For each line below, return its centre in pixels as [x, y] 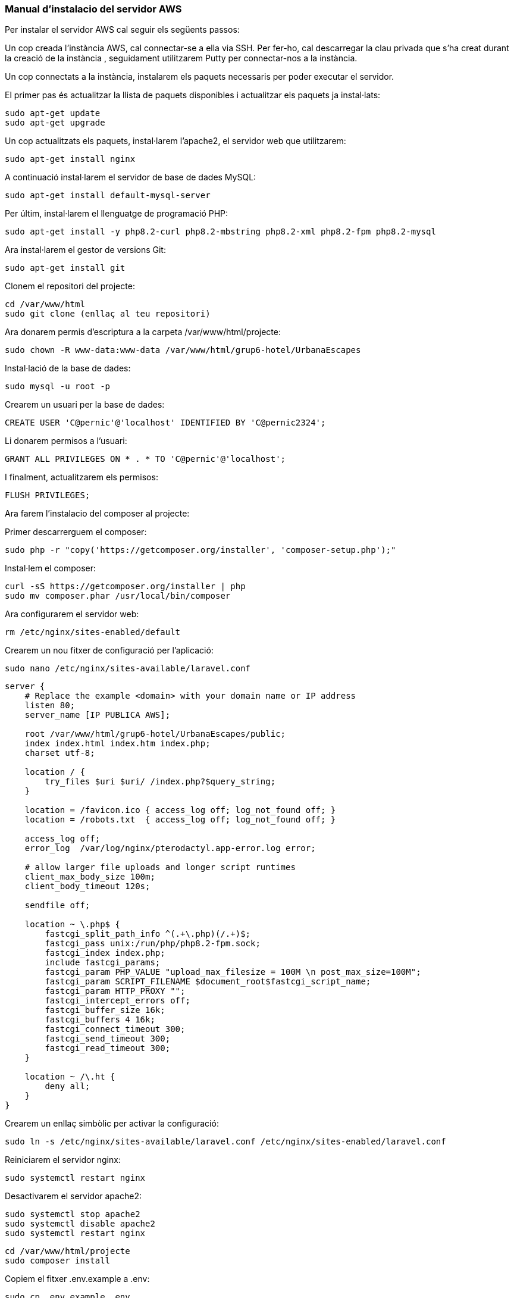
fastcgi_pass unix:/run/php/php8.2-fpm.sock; [153, 944]
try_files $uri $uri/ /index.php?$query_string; [160, 782]
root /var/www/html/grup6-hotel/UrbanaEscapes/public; [155, 734]
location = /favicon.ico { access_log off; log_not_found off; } [180, 810]
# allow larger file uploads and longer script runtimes [160, 867]
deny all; [68, 1086]
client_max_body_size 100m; [90, 877]
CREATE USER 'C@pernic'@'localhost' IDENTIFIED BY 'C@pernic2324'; [165, 423]
